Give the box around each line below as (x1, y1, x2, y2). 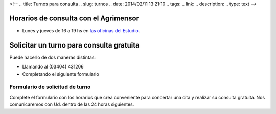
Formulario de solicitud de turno (9, 83, 91, 90)
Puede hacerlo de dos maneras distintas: (9, 54, 96, 60)
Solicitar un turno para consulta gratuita (9, 41, 140, 50)
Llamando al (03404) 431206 (22, 64, 84, 70)
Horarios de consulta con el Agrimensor (9, 14, 139, 22)
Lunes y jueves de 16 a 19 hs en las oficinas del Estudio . (22, 27, 140, 33)
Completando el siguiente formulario (22, 71, 99, 77)
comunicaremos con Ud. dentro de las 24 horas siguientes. (9, 101, 134, 107)
